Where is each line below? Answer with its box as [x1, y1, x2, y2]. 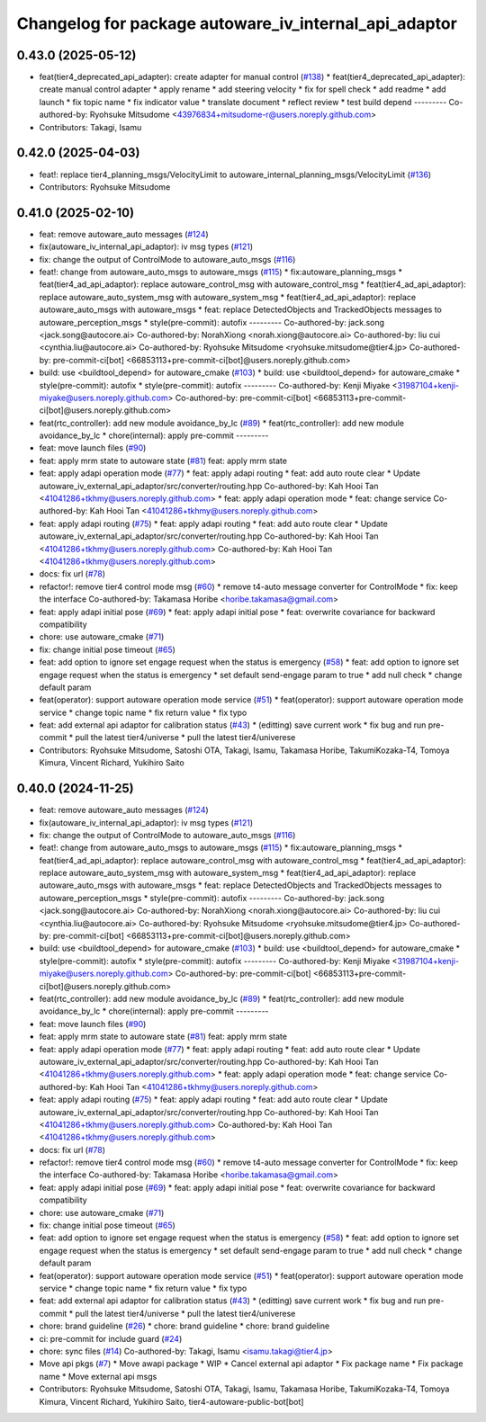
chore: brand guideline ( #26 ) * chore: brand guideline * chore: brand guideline [39, 1320, 330, 1331]
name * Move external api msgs [39, 1371, 157, 1382]
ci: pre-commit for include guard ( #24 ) [39, 1333, 183, 1344]
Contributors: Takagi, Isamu [39, 121, 142, 132]
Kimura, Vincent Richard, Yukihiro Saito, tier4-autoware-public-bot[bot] [39, 1396, 304, 1407]
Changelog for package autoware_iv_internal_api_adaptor [16, 13, 458, 33]
